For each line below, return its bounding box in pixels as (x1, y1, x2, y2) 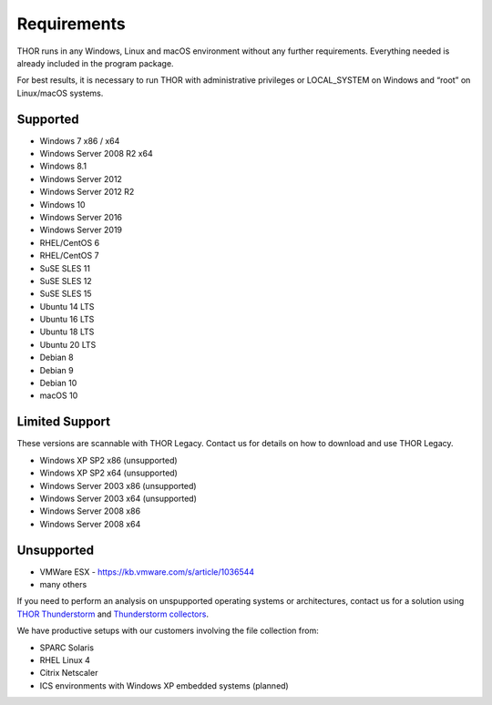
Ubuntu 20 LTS (39, 339, 97, 350)
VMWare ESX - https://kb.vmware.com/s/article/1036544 (39, 566, 255, 577)
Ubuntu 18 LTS (39, 326, 95, 337)
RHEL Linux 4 (39, 654, 91, 665)
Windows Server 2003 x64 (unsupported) (39, 493, 198, 504)
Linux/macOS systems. (16, 87, 104, 98)
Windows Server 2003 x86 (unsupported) (39, 480, 197, 491)
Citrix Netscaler (39, 668, 98, 679)
